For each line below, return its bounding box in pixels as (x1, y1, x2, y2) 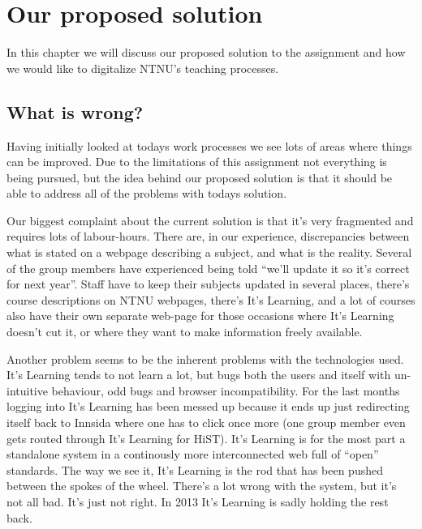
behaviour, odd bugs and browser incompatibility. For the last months (51, 382, 400, 399)
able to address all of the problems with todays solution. (6, 185, 287, 202)
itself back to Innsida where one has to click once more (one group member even (6, 414, 406, 431)
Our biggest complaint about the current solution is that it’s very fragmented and (6, 211, 414, 228)
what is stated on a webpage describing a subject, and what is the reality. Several (6, 244, 412, 261)
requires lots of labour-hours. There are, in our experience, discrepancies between (6, 228, 410, 245)
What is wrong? (6, 99, 144, 124)
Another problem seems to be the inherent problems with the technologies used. (6, 350, 404, 367)
